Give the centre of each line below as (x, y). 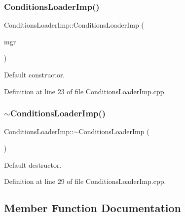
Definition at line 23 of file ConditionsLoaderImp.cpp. (85, 91)
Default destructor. (33, 164)
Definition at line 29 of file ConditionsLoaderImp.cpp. (85, 181)
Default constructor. (35, 74)
